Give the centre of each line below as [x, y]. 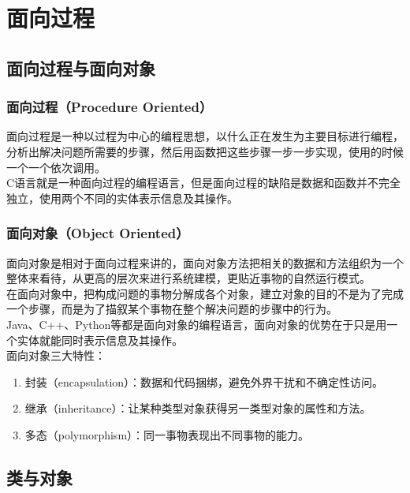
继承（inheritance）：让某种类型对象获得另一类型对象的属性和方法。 [198, 408]
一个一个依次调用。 [56, 167]
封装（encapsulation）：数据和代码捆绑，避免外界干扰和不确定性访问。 [204, 381]
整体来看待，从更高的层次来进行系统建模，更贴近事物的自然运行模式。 [188, 278]
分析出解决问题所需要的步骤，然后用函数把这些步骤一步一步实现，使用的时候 [205, 151]
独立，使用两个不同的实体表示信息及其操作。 [122, 198]
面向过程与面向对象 [81, 67]
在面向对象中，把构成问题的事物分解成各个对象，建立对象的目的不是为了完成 [205, 293]
